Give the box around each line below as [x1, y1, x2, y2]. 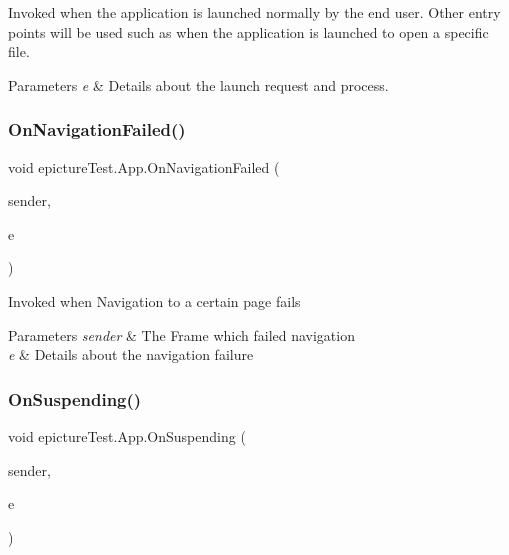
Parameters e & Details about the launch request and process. [8, 74, 389, 95]
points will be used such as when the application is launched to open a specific [8, 21, 489, 42]
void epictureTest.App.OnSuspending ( [8, 425, 246, 446]
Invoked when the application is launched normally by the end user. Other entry [8, 2, 501, 22]
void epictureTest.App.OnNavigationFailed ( [8, 156, 280, 177]
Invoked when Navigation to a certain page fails [8, 290, 301, 311]
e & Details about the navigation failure [8, 344, 254, 365]
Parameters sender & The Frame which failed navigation [8, 324, 355, 345]
